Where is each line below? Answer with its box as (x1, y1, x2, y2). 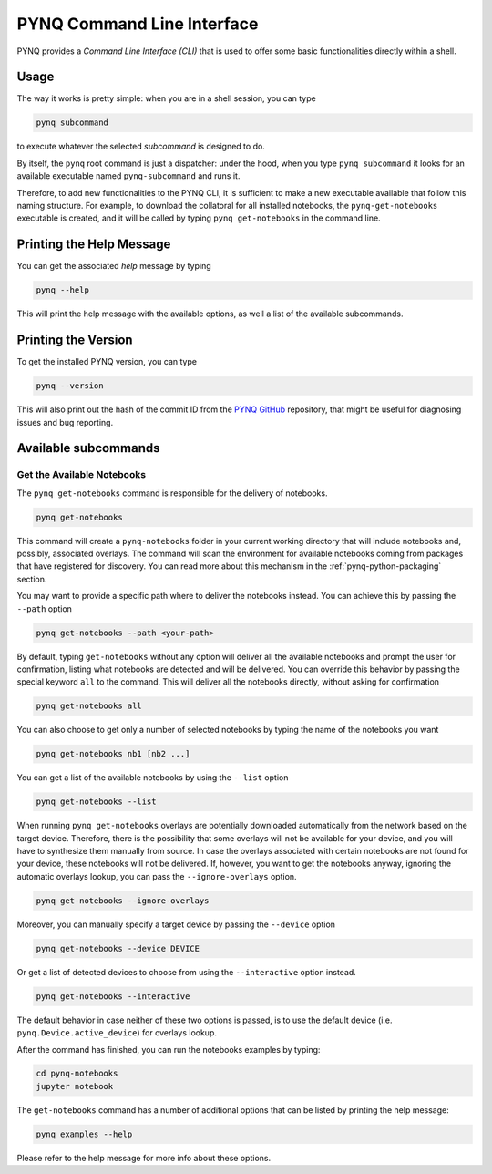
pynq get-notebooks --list (36, 797, 157, 807)
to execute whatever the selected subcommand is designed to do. (16, 141, 266, 152)
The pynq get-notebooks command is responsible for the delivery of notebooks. (16, 488, 328, 499)
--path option (16, 602, 73, 614)
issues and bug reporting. (16, 417, 114, 427)
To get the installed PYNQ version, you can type (16, 356, 198, 367)
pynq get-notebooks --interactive (36, 991, 190, 1002)
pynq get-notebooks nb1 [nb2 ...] (36, 748, 190, 759)
